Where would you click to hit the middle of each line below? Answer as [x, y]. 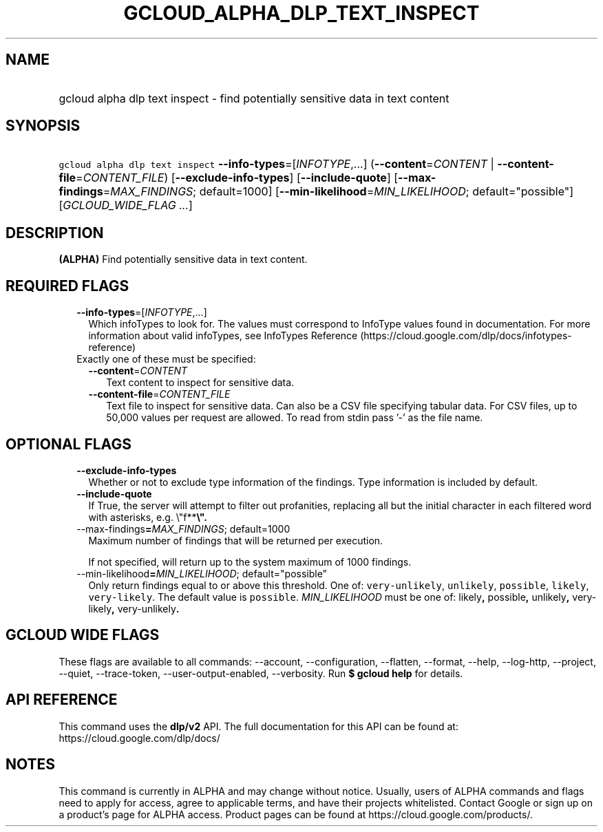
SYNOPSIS [43, 126]
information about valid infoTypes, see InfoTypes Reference [223, 336]
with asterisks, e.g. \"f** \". [148, 517]
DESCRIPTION [55, 233]
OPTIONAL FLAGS [68, 444]
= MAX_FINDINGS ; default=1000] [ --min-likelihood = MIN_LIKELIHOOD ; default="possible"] [338, 192]
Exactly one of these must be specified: [166, 359]
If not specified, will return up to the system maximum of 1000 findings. [250, 562]
